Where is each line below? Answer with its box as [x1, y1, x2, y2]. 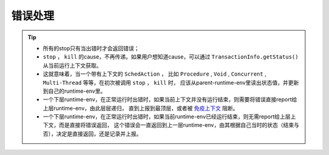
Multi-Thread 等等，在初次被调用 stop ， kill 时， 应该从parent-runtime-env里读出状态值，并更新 [43, 79, 299, 86]
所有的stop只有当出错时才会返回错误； [43, 45, 140, 52]
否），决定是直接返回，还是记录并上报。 [43, 130, 142, 137]
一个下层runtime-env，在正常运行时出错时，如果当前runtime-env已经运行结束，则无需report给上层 [43, 113, 291, 120]
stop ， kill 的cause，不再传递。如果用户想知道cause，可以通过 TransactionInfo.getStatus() [43, 53, 299, 60]
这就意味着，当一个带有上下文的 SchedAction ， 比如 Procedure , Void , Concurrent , [43, 70, 267, 77]
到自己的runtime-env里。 [43, 87, 106, 95]
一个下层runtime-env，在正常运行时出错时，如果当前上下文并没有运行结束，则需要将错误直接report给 [43, 96, 297, 103]
